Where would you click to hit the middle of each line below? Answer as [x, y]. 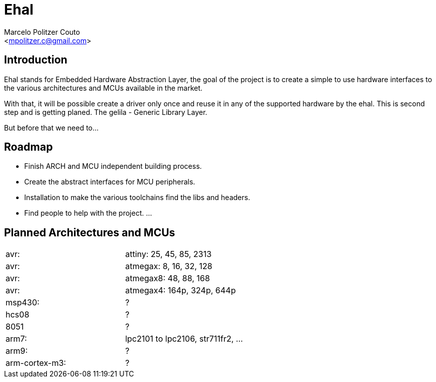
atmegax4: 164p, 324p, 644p [180, 291]
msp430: [23, 303]
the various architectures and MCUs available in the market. [103, 88]
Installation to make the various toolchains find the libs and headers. [137, 198]
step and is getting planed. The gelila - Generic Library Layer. [106, 112]
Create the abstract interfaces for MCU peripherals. [110, 182]
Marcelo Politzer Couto [42, 32]
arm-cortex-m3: [36, 363]
